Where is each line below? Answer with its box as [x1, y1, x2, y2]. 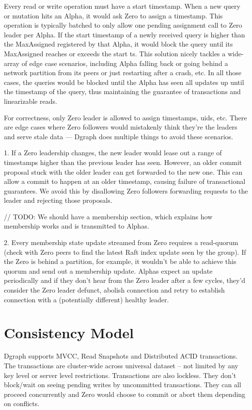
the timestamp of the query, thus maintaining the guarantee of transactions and [4, 86, 241, 97]
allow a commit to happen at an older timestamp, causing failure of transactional [4, 176, 246, 186]
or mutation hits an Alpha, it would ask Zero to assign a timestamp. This [4, 10, 223, 20]
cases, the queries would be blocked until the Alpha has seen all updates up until [4, 77, 244, 87]
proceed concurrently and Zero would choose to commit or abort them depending [4, 389, 246, 399]
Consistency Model [4, 323, 134, 343]
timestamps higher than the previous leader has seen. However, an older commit [4, 157, 242, 167]
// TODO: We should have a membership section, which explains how [4, 211, 213, 221]
